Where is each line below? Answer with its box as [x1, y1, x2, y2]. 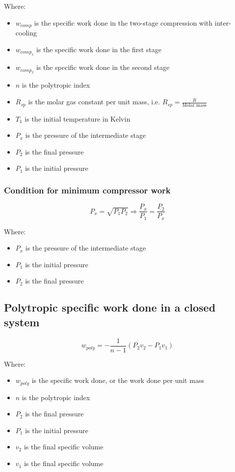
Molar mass [182, 102, 207, 108]
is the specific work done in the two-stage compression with [34, 17, 213, 28]
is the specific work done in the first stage [36, 44, 161, 54]
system [4, 314, 40, 329]
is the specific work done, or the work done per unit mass [31, 375, 204, 385]
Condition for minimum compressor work [4, 184, 171, 196]
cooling [15, 28, 37, 38]
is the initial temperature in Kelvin [25, 113, 131, 124]
